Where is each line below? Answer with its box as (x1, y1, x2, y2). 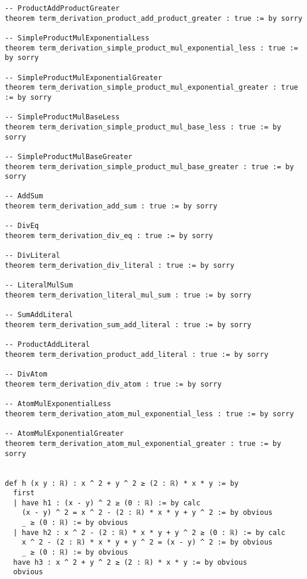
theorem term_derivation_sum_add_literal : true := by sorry (5, 321, 252, 329)
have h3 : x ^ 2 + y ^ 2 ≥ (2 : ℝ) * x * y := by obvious (13, 558, 248, 567)
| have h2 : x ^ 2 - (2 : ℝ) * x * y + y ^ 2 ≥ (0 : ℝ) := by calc (13, 528, 286, 537)
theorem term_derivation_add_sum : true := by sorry (5, 202, 217, 211)
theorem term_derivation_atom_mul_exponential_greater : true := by (5, 439, 281, 448)
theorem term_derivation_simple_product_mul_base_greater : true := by (5, 162, 294, 171)
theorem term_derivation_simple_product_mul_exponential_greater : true (5, 83, 298, 92)
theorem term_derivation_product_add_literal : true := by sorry (5, 350, 268, 359)
